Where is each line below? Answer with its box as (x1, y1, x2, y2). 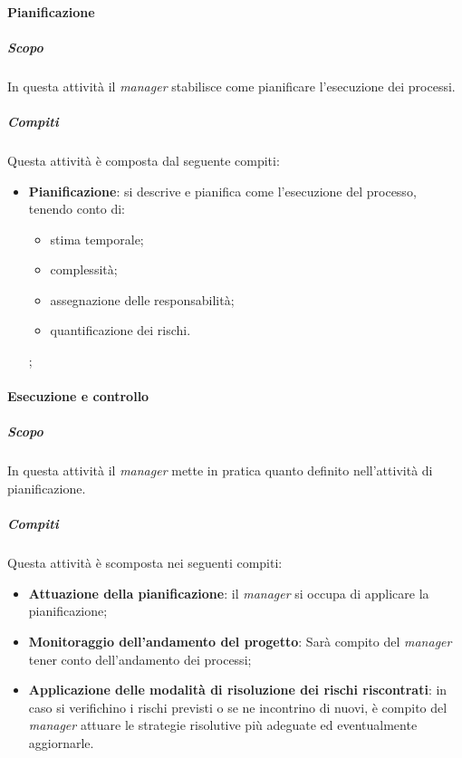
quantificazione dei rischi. (50, 321, 191, 340)
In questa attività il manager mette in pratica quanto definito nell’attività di (7, 461, 433, 480)
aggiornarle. (28, 733, 94, 752)
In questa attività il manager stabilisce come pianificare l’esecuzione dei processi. (7, 76, 456, 95)
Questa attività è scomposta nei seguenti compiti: (7, 553, 283, 572)
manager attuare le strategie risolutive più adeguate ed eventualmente (28, 715, 418, 734)
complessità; (50, 260, 118, 279)
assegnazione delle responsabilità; (50, 290, 235, 309)
